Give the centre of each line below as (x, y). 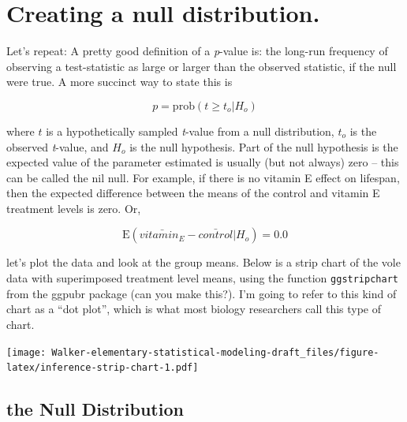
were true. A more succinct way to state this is (119, 82)
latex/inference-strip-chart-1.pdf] (103, 368)
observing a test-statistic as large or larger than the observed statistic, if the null (202, 66)
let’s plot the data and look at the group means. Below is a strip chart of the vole (203, 262)
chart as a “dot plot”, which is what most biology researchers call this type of (194, 309)
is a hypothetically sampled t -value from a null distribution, (190, 131)
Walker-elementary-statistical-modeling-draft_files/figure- (215, 352)
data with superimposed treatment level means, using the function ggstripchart (202, 278)
